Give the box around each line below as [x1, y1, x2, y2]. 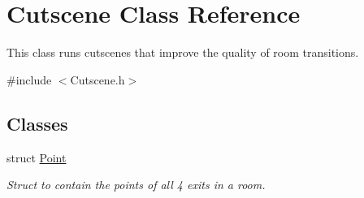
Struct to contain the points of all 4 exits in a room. [6, 176, 266, 193]
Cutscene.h [70, 71, 125, 88]
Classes [6, 110, 68, 136]
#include [6, 71, 52, 88]
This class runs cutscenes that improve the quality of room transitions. [6, 44, 359, 61]
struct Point [6, 148, 67, 166]
